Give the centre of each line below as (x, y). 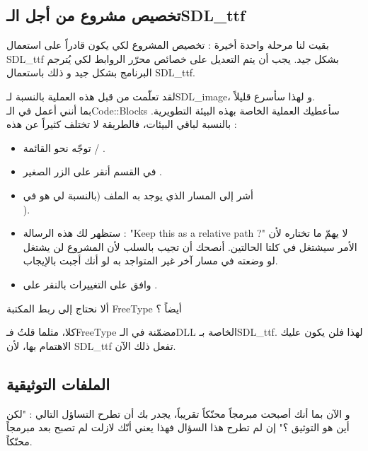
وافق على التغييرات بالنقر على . (90, 284)
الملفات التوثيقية (58, 383)
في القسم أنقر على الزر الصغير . (92, 171)
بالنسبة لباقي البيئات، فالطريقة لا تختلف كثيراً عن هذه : (122, 124)
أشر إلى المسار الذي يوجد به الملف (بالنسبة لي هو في (138, 195)
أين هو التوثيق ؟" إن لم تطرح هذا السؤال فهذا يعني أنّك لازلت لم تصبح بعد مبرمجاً (178, 427)
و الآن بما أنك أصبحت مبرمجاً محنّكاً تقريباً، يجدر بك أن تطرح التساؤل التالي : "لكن (178, 413)
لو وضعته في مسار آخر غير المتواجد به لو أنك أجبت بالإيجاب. (150, 260)
